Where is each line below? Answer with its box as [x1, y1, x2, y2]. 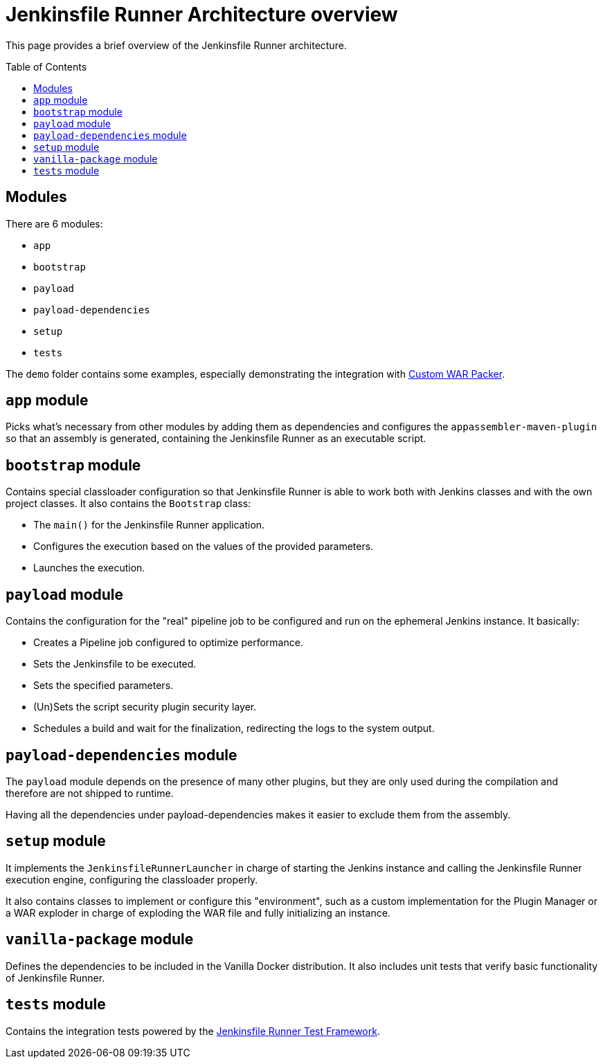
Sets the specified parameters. [33, 679, 174, 692]
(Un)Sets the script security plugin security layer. [33, 701, 257, 713]
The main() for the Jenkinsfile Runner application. [33, 519, 265, 531]
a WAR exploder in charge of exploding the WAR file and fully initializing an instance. [6, 906, 390, 919]
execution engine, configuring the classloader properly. [6, 873, 258, 886]
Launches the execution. [33, 562, 145, 574]
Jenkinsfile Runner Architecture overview [6, 3, 398, 26]
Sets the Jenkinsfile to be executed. [33, 658, 197, 670]
